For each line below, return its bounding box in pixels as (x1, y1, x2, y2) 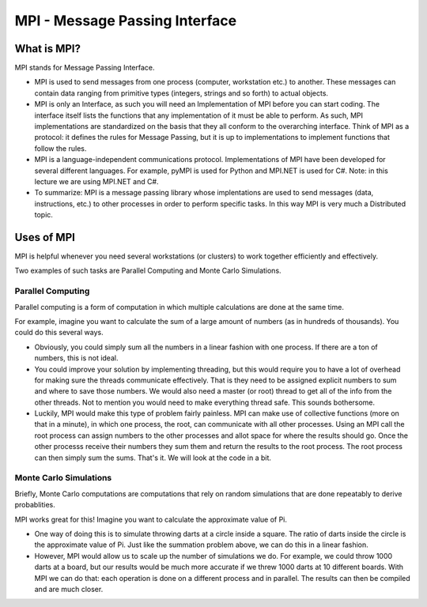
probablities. (14, 500, 55, 510)
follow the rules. (34, 143, 87, 153)
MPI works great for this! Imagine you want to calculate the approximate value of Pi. (14, 515, 288, 524)
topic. (34, 210, 53, 220)
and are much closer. (34, 584, 104, 594)
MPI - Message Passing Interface (14, 12, 237, 29)
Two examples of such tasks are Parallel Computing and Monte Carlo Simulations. (14, 266, 282, 276)
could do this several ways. (14, 328, 104, 337)
